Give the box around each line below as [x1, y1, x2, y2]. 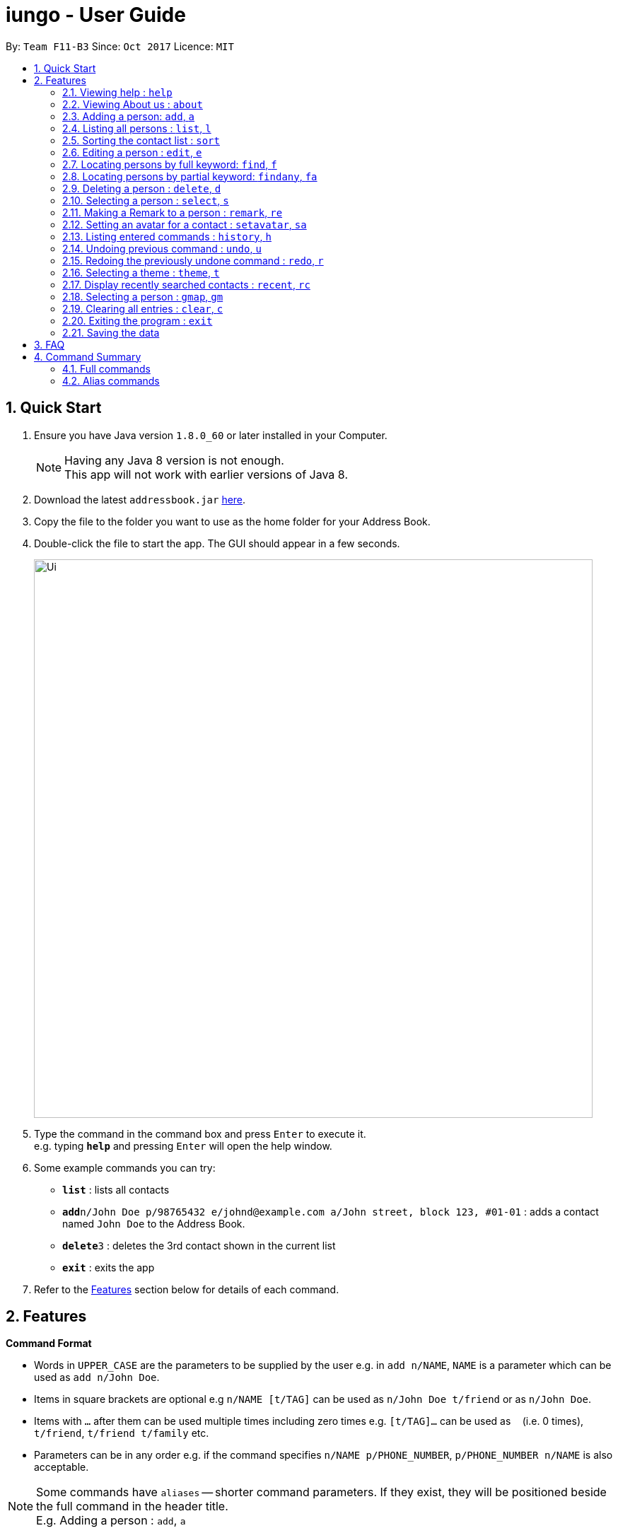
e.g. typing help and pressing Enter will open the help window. [34, 1139, 332, 1152]
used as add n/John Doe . [34, 1371, 160, 1384]
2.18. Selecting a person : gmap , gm [62, 290, 223, 303]
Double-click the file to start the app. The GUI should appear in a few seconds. [34, 537, 400, 549]
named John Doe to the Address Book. [62, 1217, 245, 1230]
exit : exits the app [62, 1261, 155, 1273]
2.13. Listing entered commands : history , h [62, 230, 272, 243]
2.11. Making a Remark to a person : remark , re [62, 206, 283, 218]
